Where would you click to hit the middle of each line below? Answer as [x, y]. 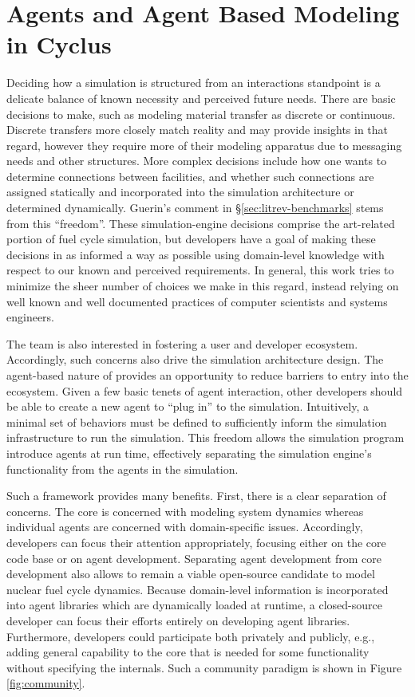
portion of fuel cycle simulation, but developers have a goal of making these [191, 239]
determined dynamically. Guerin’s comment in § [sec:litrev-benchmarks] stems [195, 208]
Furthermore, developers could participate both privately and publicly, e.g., [191, 636]
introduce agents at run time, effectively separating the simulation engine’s [189, 453]
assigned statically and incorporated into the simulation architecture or [180, 192]
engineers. [31, 317]
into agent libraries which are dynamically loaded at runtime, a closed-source [194, 605]
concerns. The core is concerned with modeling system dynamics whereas [185, 511]
